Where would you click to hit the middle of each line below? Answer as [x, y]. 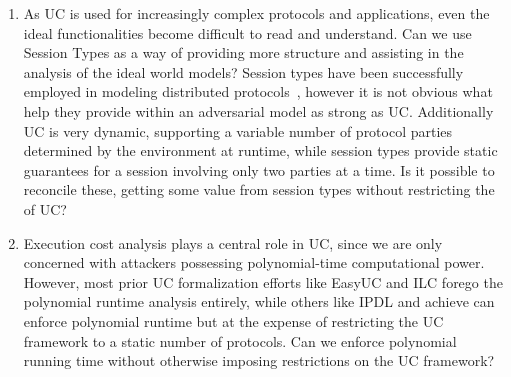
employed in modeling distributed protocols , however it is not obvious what [258, 91]
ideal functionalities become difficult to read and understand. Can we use [247, 32]
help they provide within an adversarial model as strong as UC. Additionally [258, 110]
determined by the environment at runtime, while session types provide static [260, 150]
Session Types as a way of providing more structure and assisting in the [243, 52]
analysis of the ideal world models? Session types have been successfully [243, 71]
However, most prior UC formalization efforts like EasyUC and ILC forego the [263, 281]
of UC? [45, 208]
